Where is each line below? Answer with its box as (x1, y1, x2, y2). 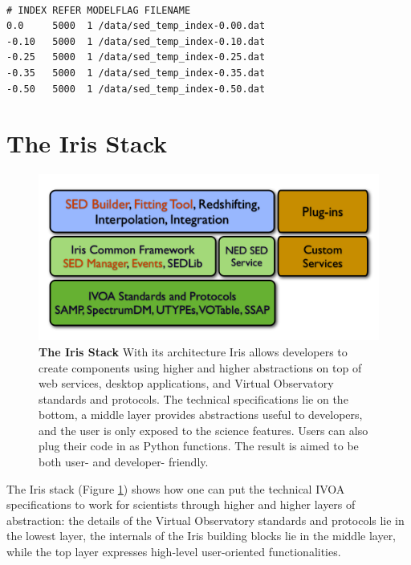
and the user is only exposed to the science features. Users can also (39, 421, 368, 438)
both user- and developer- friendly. (39, 453, 209, 470)
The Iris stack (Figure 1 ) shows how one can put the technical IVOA (6, 480, 345, 497)
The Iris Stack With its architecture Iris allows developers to (39, 343, 348, 360)
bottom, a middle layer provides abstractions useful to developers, (39, 406, 363, 423)
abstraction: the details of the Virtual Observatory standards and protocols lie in (6, 511, 405, 528)
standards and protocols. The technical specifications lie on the (39, 390, 348, 407)
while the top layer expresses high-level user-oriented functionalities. (6, 543, 341, 560)
